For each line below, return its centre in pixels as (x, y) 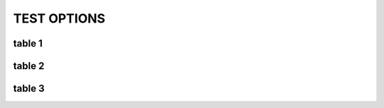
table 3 (29, 89)
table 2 (29, 66)
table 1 (28, 43)
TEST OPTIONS (59, 18)
